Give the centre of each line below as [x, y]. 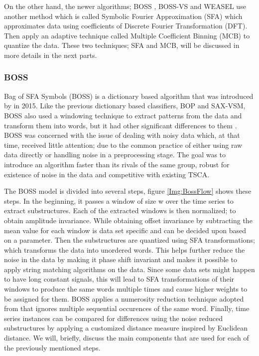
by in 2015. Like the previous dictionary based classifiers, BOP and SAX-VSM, [125, 106]
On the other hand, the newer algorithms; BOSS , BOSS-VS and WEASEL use [125, 6]
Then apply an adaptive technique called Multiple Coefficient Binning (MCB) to [127, 35]
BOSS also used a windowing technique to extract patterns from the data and [123, 115]
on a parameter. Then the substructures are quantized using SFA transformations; [129, 240]
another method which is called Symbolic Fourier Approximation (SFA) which [123, 16]
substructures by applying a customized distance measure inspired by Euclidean [126, 328]
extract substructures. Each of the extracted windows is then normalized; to [120, 210]
